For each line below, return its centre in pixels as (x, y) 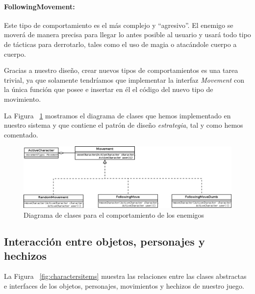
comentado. (21, 134)
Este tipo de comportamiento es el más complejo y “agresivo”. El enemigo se (119, 25)
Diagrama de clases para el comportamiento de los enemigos (114, 215)
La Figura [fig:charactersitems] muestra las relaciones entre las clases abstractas (125, 276)
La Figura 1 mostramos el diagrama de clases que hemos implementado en (117, 115)
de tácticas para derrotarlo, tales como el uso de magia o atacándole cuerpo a (120, 44)
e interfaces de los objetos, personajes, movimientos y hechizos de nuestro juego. (124, 285)
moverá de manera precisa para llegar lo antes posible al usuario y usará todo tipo (127, 34)
